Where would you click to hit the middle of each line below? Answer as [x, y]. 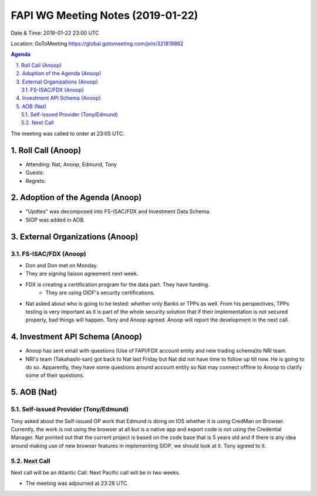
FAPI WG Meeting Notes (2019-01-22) [104, 15]
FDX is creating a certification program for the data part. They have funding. [117, 284]
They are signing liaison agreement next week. [82, 274]
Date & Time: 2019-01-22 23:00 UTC [55, 33]
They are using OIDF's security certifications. [100, 293]
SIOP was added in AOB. [55, 220]
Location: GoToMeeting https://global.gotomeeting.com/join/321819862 [97, 43]
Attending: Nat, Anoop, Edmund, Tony [71, 164]
